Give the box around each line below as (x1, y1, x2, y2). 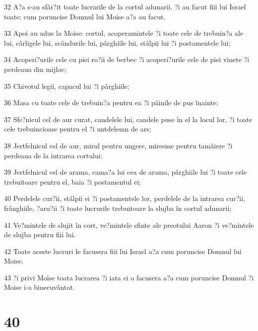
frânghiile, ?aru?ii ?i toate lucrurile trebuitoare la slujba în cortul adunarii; (4, 202, 232, 213)
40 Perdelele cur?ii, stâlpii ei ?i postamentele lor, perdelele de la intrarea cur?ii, (4, 193, 245, 203)
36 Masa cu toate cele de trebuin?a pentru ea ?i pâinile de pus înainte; (4, 97, 218, 108)
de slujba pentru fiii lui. (4, 229, 76, 240)
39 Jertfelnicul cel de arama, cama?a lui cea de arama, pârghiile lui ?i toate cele (4, 167, 247, 177)
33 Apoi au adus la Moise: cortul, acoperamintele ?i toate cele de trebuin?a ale (4, 28, 244, 38)
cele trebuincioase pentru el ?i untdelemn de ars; (4, 124, 151, 134)
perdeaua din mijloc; (4, 64, 66, 74)
